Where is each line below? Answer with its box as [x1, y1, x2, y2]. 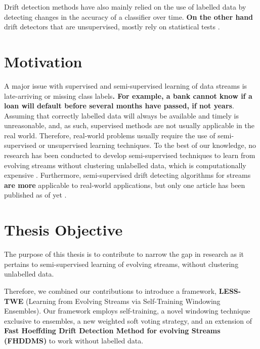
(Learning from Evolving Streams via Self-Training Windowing [26, 295, 221, 306]
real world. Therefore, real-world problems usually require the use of [4, 130, 215, 140]
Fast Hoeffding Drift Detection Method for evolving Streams [4, 325, 221, 336]
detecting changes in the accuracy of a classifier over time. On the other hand [4, 11, 253, 22]
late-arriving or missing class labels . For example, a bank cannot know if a [4, 90, 252, 101]
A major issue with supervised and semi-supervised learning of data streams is [4, 80, 247, 91]
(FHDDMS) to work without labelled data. [4, 335, 144, 345]
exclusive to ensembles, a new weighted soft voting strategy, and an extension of [4, 315, 252, 326]
